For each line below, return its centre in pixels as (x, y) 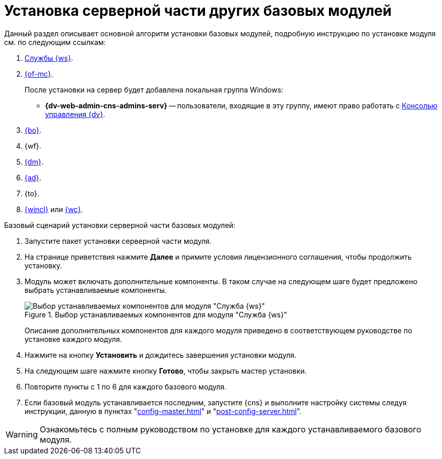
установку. (43, 265)
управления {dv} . (75, 114)
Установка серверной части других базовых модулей (198, 11)
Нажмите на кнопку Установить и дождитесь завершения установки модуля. (161, 355)
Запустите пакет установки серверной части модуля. (118, 241)
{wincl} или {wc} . (54, 209)
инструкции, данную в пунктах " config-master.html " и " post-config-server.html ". (163, 411)
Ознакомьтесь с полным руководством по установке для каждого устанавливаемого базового (230, 429)
